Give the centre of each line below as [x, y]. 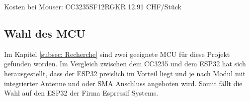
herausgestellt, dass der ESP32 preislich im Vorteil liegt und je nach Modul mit [125, 73]
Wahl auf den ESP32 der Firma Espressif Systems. [81, 93]
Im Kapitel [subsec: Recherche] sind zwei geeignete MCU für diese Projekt [117, 54]
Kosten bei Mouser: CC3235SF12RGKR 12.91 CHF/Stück [93, 6]
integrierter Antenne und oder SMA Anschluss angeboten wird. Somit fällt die [123, 83]
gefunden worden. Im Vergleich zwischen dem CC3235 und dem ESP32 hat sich [125, 64]
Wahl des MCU [45, 33]
